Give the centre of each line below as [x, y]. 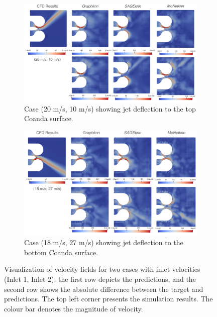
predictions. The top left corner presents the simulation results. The [108, 299]
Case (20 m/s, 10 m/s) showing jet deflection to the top [110, 108]
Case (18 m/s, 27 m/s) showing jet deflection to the [104, 242]
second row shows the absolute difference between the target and [104, 289]
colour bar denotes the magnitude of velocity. [74, 308]
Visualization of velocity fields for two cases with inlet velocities [102, 269]
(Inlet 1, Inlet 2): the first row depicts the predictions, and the [100, 279]
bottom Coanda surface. [61, 252]
